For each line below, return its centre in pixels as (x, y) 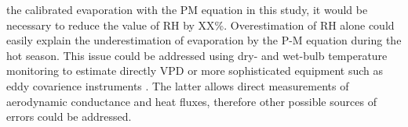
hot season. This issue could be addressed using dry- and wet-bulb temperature (197, 55)
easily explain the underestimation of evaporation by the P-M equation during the (204, 40)
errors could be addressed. (69, 116)
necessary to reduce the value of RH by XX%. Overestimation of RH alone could (200, 25)
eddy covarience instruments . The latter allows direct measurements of (178, 85)
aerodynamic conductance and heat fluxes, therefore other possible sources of (191, 101)
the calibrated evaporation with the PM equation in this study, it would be (187, 9)
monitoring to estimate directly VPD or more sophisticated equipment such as (195, 71)
